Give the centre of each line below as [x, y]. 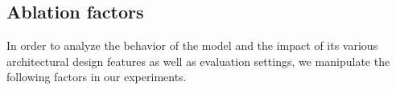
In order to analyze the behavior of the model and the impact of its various [192, 45]
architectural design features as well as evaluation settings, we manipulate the [198, 61]
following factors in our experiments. [97, 77]
